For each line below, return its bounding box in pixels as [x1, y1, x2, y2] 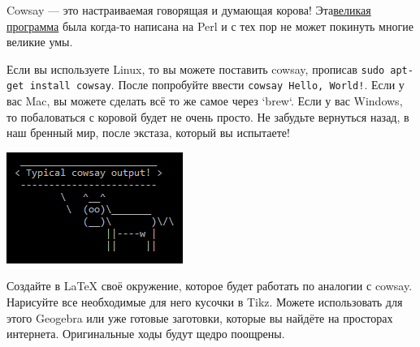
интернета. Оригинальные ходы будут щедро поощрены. [6, 325, 285, 342]
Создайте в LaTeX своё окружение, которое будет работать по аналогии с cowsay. [6, 277, 413, 294]
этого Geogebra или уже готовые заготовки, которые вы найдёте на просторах [6, 309, 393, 326]
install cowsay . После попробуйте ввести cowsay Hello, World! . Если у [29, 76, 405, 93]
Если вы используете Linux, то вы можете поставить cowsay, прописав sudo [6, 60, 385, 77]
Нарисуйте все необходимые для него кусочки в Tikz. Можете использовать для [6, 293, 403, 311]
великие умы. [6, 33, 73, 50]
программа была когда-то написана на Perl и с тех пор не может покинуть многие [6, 17, 414, 34]
